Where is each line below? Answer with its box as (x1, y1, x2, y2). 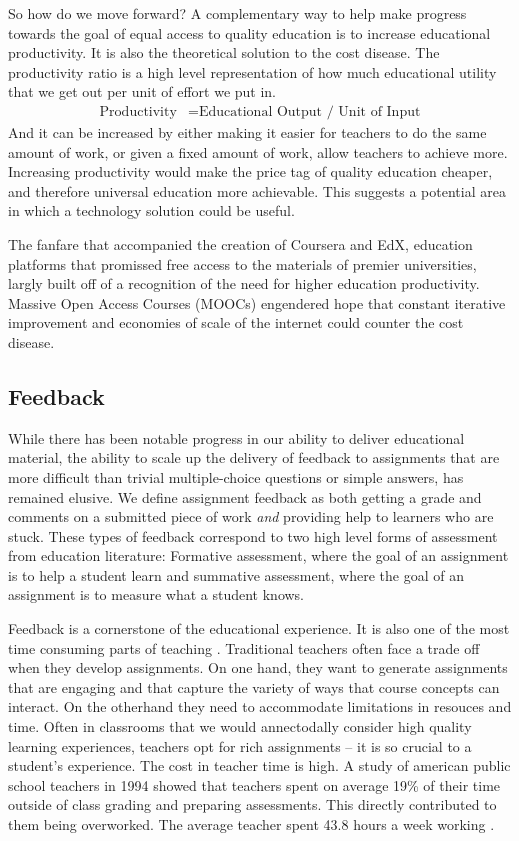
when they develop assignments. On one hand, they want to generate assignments (8, 657, 508, 678)
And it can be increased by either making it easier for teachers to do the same (8, 122, 487, 142)
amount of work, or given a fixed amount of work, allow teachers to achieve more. (8, 141, 508, 162)
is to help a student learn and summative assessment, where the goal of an (8, 564, 464, 585)
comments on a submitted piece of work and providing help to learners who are (8, 506, 494, 527)
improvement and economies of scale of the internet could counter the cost (8, 312, 464, 333)
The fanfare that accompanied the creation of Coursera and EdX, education (8, 233, 473, 254)
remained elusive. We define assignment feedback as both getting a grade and (8, 486, 482, 507)
